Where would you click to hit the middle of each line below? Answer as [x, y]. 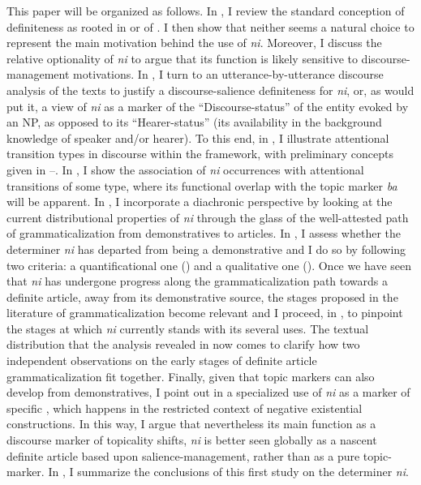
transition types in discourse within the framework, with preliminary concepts [200, 154]
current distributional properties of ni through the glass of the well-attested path [208, 217]
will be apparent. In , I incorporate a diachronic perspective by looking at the [200, 202]
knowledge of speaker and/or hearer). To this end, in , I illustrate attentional [198, 137]
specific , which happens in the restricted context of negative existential [185, 408]
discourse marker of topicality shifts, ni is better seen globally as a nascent [192, 440]
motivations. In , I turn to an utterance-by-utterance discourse [228, 74]
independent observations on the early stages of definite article [162, 361]
